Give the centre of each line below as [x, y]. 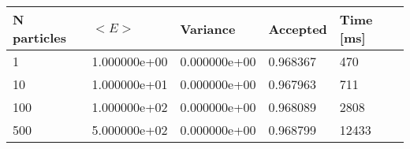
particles [39, 37]
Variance [208, 28]
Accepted [298, 28]
